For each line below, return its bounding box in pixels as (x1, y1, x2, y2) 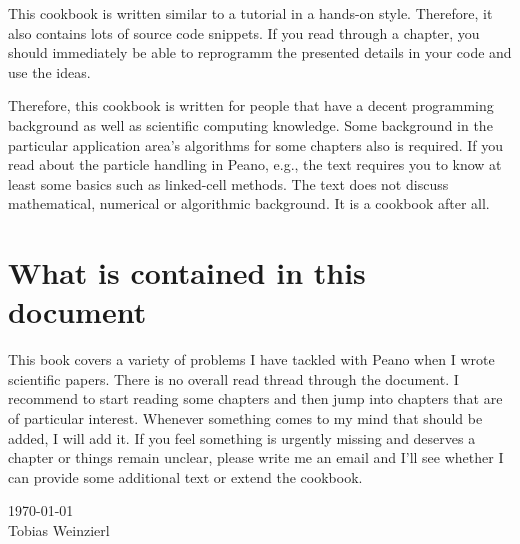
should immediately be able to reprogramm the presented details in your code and (8, 42, 512, 63)
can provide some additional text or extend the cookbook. (8, 466, 363, 487)
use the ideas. (8, 61, 91, 82)
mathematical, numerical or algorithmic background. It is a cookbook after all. (8, 193, 490, 214)
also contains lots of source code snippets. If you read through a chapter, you (8, 22, 480, 43)
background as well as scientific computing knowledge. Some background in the (8, 114, 493, 135)
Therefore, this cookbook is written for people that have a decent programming (8, 95, 494, 116)
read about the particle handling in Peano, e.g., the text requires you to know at (8, 154, 502, 175)
